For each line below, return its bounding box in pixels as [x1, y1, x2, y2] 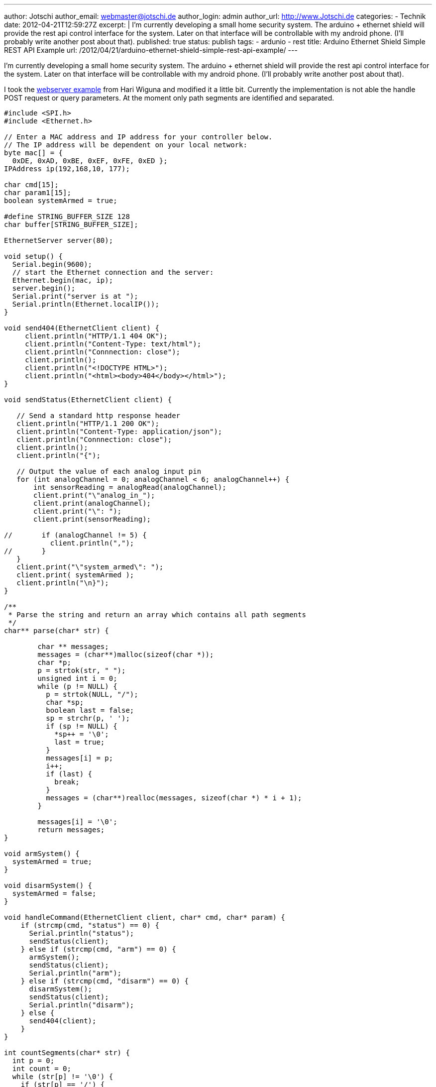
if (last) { [46, 770, 93, 778]
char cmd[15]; [4, 181, 59, 189]
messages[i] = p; [46, 754, 113, 762]
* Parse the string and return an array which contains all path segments [8, 611, 306, 619]
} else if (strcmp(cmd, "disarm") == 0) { [20, 977, 189, 985]
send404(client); [29, 1017, 97, 1025]
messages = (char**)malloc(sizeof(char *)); [37, 651, 214, 658]
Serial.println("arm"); [29, 969, 122, 977]
